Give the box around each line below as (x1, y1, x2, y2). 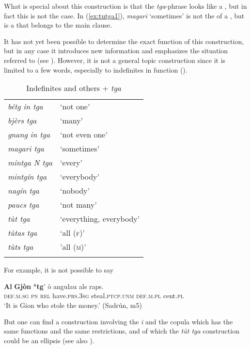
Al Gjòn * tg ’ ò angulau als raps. (4, 281, 104, 291)
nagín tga (8, 185, 40, 197)
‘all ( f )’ (60, 227, 85, 239)
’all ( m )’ (60, 241, 86, 253)
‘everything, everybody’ (60, 213, 140, 225)
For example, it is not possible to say (4, 265, 114, 275)
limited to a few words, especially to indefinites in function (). (4, 64, 188, 75)
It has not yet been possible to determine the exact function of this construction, (4, 36, 244, 46)
